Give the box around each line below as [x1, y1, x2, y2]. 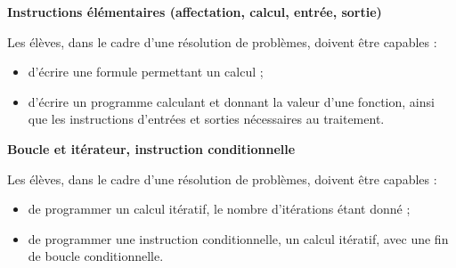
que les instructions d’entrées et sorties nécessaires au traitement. [28, 110, 385, 128]
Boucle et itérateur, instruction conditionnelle [7, 139, 296, 158]
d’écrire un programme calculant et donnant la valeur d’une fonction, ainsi [28, 92, 435, 110]
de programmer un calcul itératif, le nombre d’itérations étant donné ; [28, 199, 411, 218]
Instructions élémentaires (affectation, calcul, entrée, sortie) [7, 3, 382, 20]
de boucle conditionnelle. [28, 247, 164, 265]
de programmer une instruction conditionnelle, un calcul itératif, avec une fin [28, 229, 449, 248]
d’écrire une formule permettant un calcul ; [28, 62, 264, 81]
